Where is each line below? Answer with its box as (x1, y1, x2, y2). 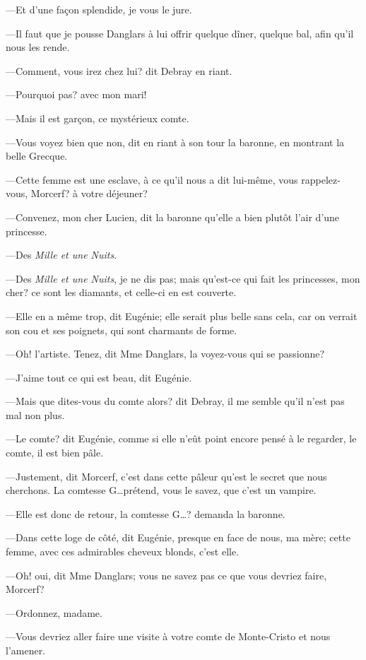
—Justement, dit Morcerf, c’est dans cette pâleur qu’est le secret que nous (6, 469, 327, 483)
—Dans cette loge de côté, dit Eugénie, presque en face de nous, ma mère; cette (6, 530, 350, 545)
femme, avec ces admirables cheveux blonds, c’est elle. (6, 544, 240, 559)
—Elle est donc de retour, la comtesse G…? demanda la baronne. (6, 506, 285, 521)
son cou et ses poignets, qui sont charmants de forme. (6, 322, 237, 337)
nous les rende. (6, 40, 70, 54)
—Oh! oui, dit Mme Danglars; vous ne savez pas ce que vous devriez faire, (6, 567, 327, 582)
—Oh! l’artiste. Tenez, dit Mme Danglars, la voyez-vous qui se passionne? (6, 346, 325, 361)
